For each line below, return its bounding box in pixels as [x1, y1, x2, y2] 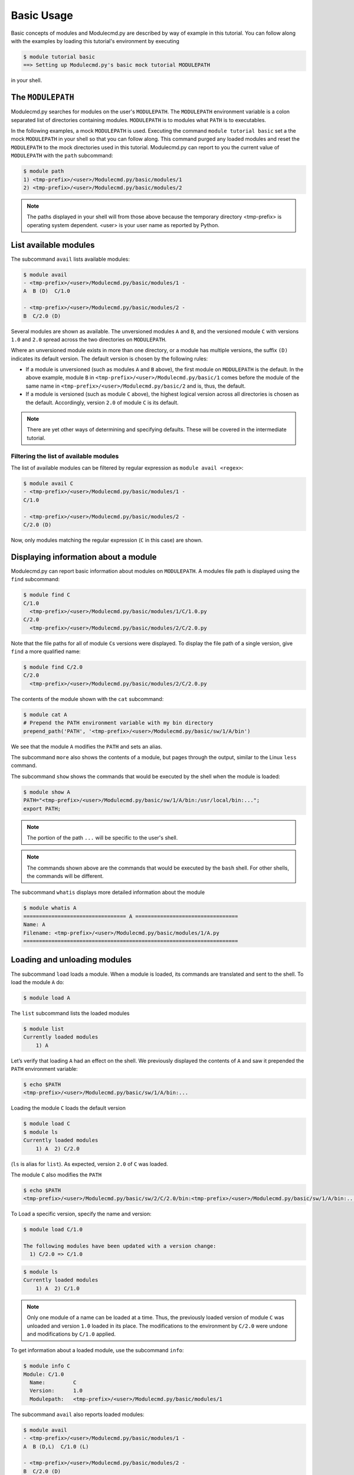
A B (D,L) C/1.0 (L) [23, 1443, 89, 1450]
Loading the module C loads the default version [11, 1104, 126, 1112]
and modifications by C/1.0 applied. [27, 1330, 116, 1338]
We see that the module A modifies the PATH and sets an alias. [11, 743, 162, 750]
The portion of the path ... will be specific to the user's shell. [27, 834, 178, 841]
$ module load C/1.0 [23, 1226, 83, 1233]
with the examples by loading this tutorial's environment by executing [11, 37, 180, 44]
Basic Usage [11, 9, 73, 22]
